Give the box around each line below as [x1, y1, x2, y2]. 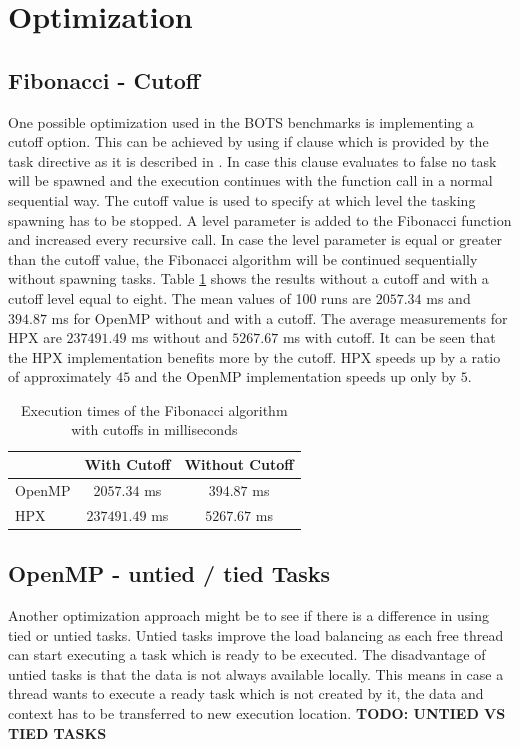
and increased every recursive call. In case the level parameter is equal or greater [8, 229, 503, 250]
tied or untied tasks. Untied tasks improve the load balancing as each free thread [8, 624, 504, 645]
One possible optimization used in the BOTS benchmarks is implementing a [8, 111, 474, 132]
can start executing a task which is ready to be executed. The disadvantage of [8, 644, 486, 665]
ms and [426, 287, 471, 308]
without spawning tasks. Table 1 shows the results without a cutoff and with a [8, 268, 489, 289]
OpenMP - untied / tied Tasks [8, 558, 331, 589]
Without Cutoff [184, 454, 294, 475]
